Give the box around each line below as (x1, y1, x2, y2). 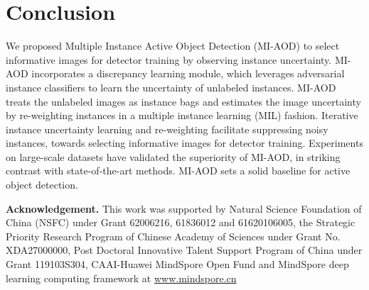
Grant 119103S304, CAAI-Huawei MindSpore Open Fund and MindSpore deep (6, 257, 349, 272)
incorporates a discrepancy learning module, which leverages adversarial (31, 66, 345, 81)
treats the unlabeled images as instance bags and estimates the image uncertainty (6, 94, 361, 108)
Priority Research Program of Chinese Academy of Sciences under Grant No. (6, 228, 341, 243)
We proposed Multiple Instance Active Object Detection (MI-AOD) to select (6, 38, 340, 53)
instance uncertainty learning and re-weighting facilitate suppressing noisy (6, 121, 328, 136)
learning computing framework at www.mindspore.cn (6, 270, 237, 285)
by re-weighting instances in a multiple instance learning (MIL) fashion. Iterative (6, 108, 358, 123)
